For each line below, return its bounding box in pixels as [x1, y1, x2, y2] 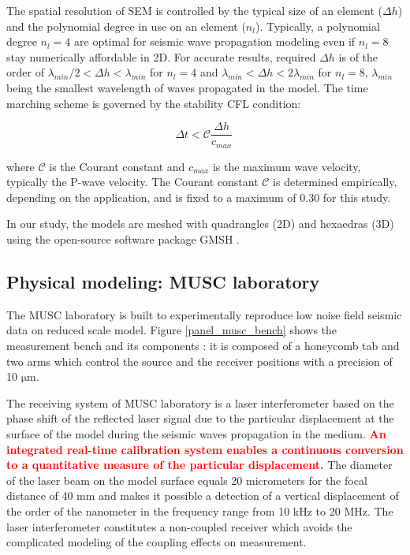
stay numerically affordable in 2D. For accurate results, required [6, 48, 316, 65]
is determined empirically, [273, 173, 397, 190]
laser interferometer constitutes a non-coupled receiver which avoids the [6, 518, 352, 535]
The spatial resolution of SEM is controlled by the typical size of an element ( [6, 2, 382, 18]
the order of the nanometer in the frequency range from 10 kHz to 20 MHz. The [6, 502, 393, 519]
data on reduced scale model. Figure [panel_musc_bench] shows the [6, 322, 337, 338]
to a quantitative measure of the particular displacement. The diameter [6, 456, 393, 473]
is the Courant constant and [49, 158, 185, 174]
